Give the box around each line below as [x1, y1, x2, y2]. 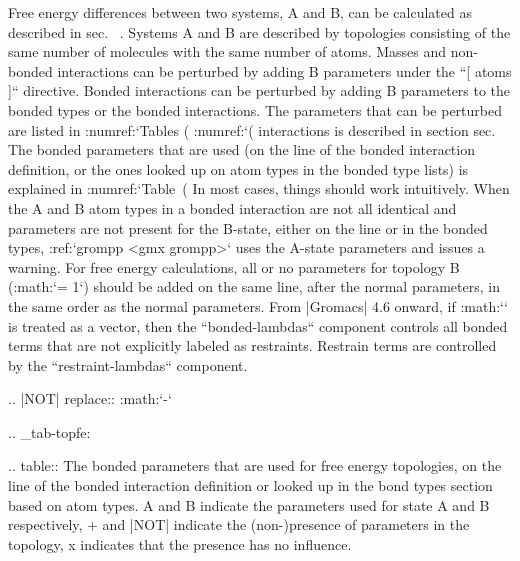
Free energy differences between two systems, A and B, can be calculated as [8, 2, 472, 22]
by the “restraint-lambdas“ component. [8, 354, 248, 375]
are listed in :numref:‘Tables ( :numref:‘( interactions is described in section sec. [8, 119, 496, 140]
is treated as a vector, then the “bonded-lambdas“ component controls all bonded [8, 315, 508, 336]
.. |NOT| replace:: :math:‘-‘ [8, 388, 172, 409]
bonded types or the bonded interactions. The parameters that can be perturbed [8, 99, 503, 120]
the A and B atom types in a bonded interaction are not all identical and [8, 197, 457, 218]
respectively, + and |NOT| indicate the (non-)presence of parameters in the [8, 514, 470, 535]
